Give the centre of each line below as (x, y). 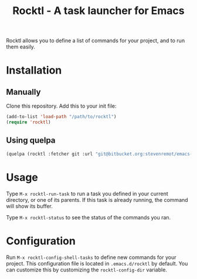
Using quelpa (31, 141)
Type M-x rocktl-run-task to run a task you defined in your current (87, 194)
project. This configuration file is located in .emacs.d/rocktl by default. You (97, 263)
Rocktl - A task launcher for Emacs (98, 11)
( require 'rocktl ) (28, 122)
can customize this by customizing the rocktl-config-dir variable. (86, 270)
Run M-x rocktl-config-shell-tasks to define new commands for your (91, 257)
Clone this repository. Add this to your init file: (61, 106)
